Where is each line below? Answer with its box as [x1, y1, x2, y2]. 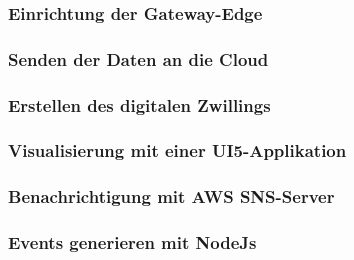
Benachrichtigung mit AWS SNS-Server [8, 184, 335, 209]
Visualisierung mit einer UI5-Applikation [8, 138, 347, 163]
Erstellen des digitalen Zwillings [8, 92, 271, 117]
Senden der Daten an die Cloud [8, 46, 269, 71]
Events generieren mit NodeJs [8, 230, 257, 255]
